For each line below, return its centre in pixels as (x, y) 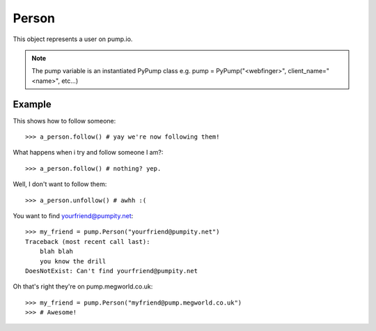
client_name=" (309, 71)
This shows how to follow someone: (64, 121)
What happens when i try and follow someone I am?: (88, 153)
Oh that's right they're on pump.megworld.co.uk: (83, 286)
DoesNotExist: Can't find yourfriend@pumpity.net (112, 271)
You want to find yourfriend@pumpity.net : (73, 215)
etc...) (70, 81)
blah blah (56, 252)
